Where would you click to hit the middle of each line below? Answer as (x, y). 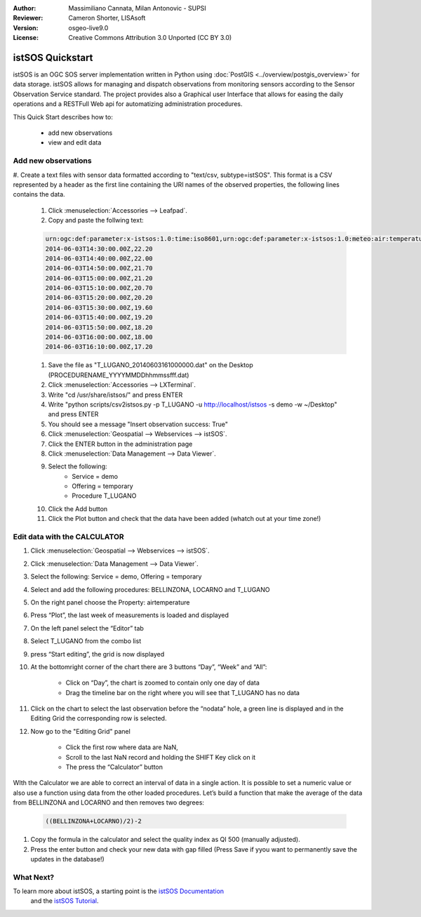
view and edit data (75, 143)
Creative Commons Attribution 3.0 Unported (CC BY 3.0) (150, 38)
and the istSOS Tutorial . (65, 901)
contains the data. (39, 194)
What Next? (34, 877)
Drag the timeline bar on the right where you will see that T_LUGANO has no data (182, 692)
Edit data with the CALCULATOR (68, 537)
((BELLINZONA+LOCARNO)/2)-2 (93, 821)
